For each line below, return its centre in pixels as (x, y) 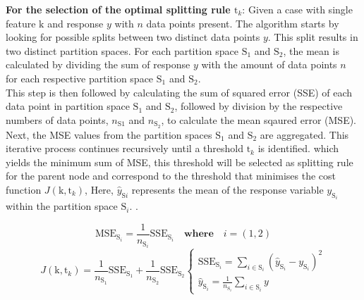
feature (21, 23)
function (24, 189)
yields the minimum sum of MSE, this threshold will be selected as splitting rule (180, 162)
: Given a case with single (297, 9)
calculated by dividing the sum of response (98, 64)
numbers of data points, (57, 119)
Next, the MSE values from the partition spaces (109, 134)
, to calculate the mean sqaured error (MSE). (259, 119)
